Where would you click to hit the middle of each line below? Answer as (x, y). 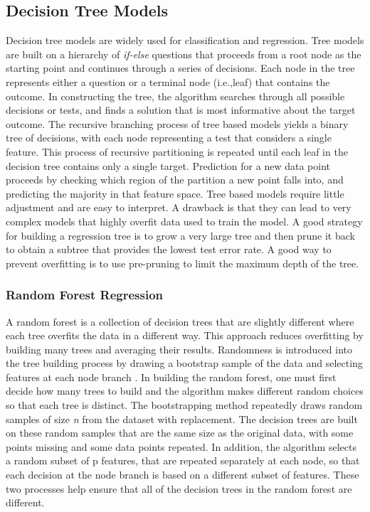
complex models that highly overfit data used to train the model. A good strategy (184, 221)
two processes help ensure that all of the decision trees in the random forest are (179, 488)
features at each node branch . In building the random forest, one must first (171, 377)
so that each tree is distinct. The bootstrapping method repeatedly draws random (184, 405)
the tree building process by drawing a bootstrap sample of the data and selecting (184, 363)
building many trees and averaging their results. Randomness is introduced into (179, 349)
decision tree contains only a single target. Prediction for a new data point (168, 165)
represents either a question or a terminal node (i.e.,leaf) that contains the (168, 81)
